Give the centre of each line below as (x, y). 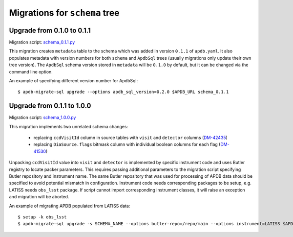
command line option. (31, 71)
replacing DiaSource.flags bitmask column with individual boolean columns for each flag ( (127, 144)
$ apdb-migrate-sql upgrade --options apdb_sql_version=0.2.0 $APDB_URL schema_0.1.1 (123, 92)
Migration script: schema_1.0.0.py (42, 118)
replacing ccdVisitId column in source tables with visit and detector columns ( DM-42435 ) (131, 138)
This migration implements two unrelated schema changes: (69, 126)
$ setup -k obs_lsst (42, 217)
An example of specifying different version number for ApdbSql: (73, 81)
